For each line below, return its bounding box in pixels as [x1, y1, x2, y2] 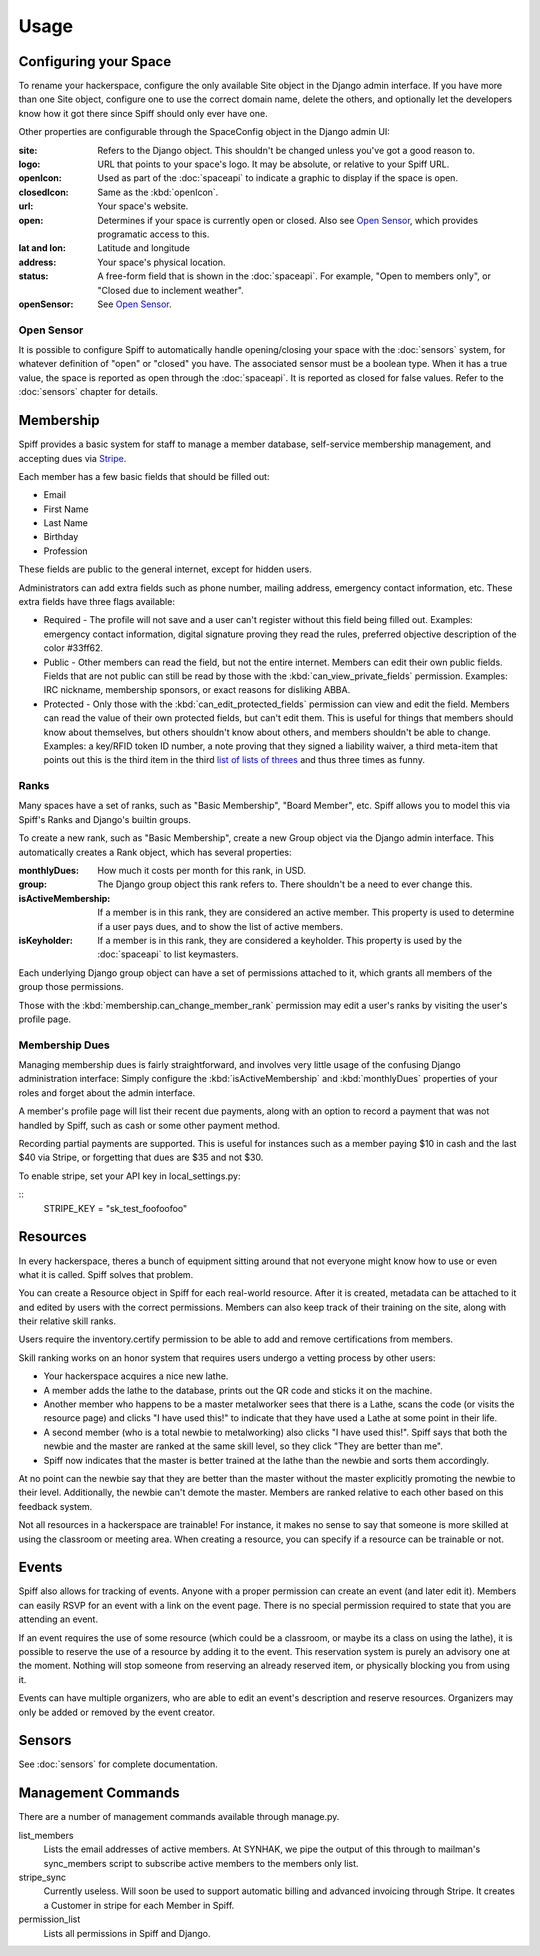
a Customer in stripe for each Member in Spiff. [43, 1899, 235, 1911]
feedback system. [18, 1500, 93, 1512]
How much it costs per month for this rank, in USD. [97, 865, 307, 877]
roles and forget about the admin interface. [18, 1086, 196, 1099]
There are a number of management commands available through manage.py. [18, 1811, 340, 1823]
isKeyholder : [18, 935, 74, 946]
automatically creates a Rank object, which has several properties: [18, 846, 292, 858]
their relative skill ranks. [18, 1315, 117, 1327]
